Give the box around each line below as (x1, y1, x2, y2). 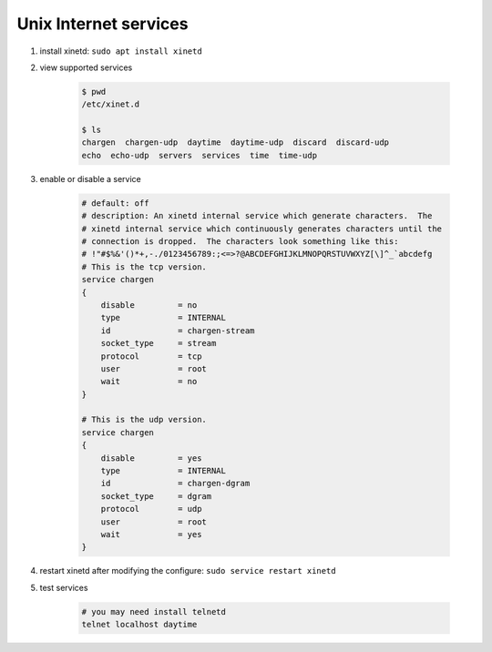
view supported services (39, 62, 133, 73)
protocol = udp (100, 504, 202, 514)
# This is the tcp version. (81, 261, 207, 272)
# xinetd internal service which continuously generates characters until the (81, 223, 442, 234)
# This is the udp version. (81, 414, 207, 425)
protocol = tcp (100, 351, 202, 362)
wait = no (100, 376, 198, 387)
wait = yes (100, 529, 202, 539)
